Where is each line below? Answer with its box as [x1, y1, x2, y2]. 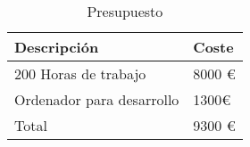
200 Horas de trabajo [14, 63, 146, 84]
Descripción [14, 37, 99, 57]
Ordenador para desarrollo [14, 89, 179, 110]
